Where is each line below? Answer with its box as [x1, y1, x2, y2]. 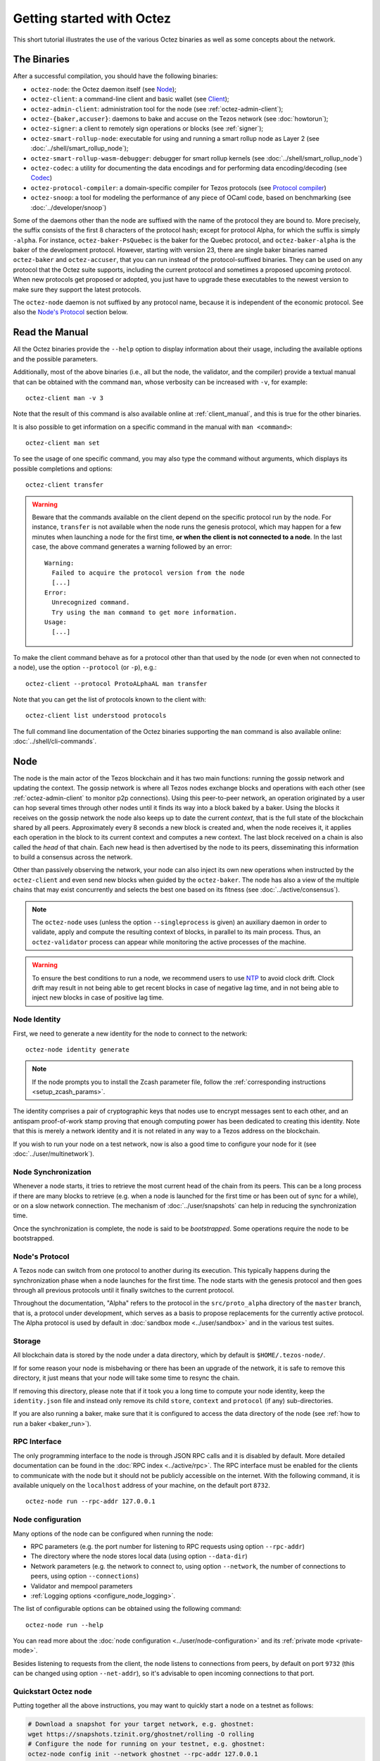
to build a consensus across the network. [13, 853, 133, 861]
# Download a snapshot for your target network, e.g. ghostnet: [27, 1720, 255, 1729]
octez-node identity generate [25, 1045, 130, 1053]
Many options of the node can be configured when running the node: [13, 1529, 214, 1538]
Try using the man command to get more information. [51, 608, 238, 616]
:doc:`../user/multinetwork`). [13, 1150, 95, 1158]
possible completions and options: [13, 464, 113, 473]
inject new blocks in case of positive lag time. [32, 993, 164, 1002]
